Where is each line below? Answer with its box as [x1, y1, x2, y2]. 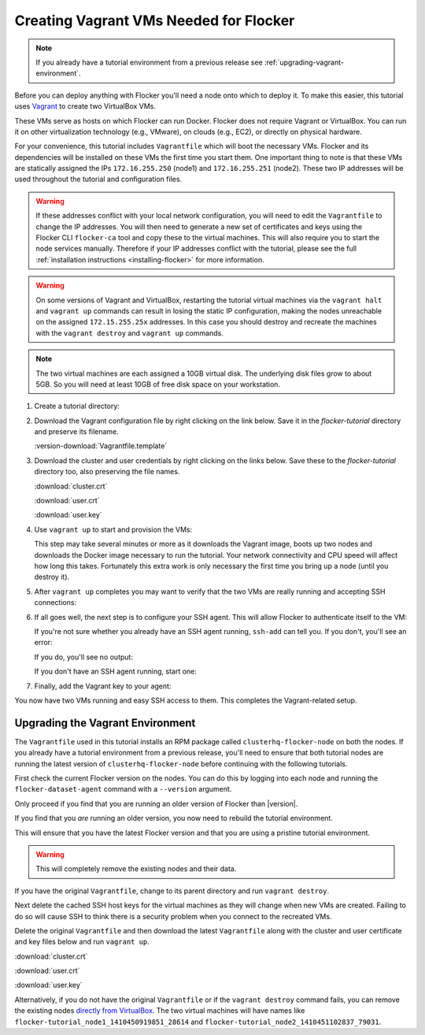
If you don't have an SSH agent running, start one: [34, 666, 197, 677]
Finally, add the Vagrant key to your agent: [34, 681, 172, 691]
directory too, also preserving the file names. [34, 467, 180, 477]
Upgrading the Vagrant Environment [14, 716, 196, 729]
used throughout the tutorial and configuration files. [14, 174, 183, 184]
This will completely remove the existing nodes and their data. [35, 864, 237, 874]
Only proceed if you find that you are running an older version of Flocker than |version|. [14, 799, 298, 808]
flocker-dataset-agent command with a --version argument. [14, 785, 232, 794]
